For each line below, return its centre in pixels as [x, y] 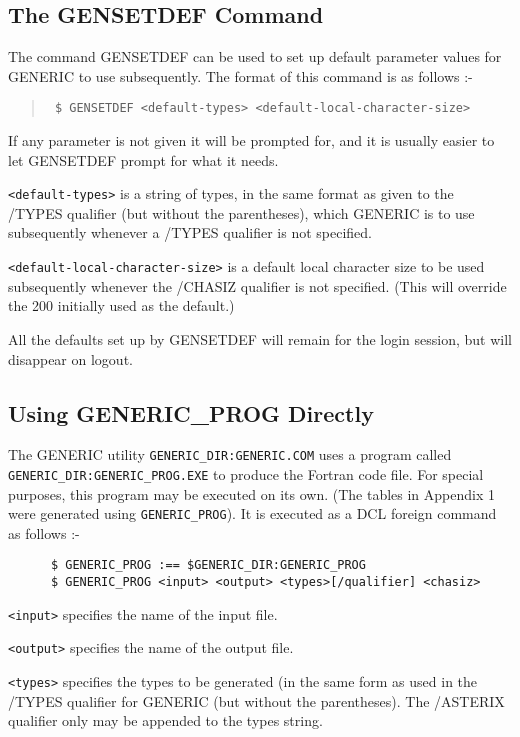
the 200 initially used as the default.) [121, 305]
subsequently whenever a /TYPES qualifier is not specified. [190, 232]
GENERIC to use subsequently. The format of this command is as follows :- [240, 75]
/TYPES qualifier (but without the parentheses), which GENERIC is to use [241, 212]
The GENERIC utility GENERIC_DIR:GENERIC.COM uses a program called [230, 454]
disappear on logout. [70, 358]
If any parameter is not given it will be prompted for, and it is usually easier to [251, 140]
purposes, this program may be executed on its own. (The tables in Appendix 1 [252, 493]
